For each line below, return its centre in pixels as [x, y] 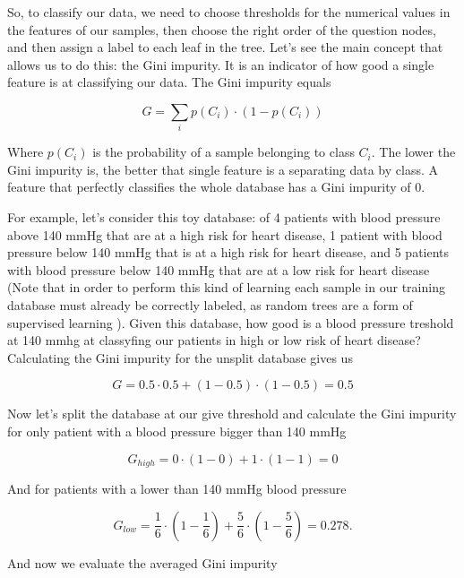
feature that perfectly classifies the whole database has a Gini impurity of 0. [216, 187]
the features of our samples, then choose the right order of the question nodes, [222, 29]
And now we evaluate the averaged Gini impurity [142, 562]
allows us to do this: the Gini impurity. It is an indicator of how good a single [221, 64]
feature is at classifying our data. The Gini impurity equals [169, 82]
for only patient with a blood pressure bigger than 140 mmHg [177, 431]
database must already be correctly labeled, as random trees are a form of [210, 305]
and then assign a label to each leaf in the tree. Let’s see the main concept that [225, 47]
